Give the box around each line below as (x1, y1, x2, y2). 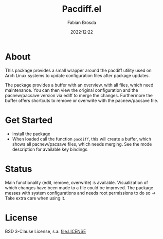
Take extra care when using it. (5, 195, 66, 201)
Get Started (5, 115, 53, 125)
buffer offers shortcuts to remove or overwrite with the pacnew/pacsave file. (5, 98, 159, 103)
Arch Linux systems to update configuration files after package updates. (5, 72, 150, 79)
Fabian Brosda (67, 20, 96, 25)
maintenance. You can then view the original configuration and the (5, 87, 139, 93)
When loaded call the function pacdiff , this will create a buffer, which (12, 136, 152, 142)
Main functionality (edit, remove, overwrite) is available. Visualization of (5, 179, 148, 185)
